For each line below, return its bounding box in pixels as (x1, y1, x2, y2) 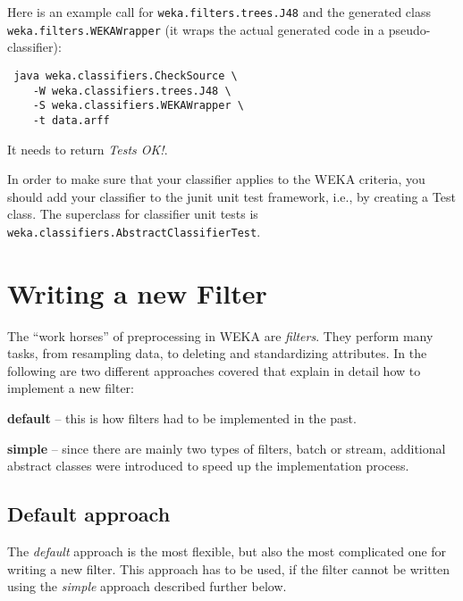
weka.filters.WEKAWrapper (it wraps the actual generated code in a (7, 20, 385, 38)
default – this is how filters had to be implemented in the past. (7, 409, 357, 428)
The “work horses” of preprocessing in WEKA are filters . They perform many (7, 326, 434, 345)
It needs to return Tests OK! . (7, 139, 168, 158)
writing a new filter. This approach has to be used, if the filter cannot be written (7, 559, 450, 578)
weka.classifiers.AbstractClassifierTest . (7, 221, 261, 240)
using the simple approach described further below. (7, 577, 287, 596)
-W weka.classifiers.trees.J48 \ (32, 84, 231, 97)
